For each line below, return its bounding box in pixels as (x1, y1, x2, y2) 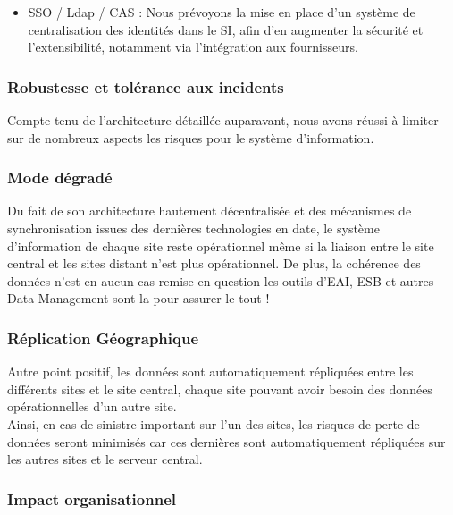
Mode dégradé (7, 166, 113, 189)
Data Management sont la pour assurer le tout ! (7, 289, 270, 308)
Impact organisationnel (7, 487, 176, 510)
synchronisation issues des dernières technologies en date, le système (7, 219, 380, 237)
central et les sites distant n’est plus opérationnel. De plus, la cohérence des (7, 254, 421, 273)
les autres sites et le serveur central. (7, 450, 203, 469)
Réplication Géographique (7, 326, 199, 349)
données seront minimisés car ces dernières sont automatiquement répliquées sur (7, 432, 446, 451)
